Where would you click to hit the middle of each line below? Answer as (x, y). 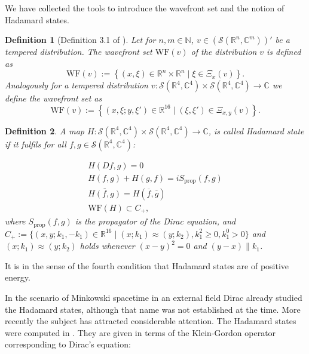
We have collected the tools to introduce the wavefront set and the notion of (145, 8)
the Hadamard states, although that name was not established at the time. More (153, 309)
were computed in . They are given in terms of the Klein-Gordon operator (140, 332)
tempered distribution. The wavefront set (79, 52)
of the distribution (224, 52)
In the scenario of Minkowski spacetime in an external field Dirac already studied (154, 297)
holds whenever (107, 246)
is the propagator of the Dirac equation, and (155, 221)
